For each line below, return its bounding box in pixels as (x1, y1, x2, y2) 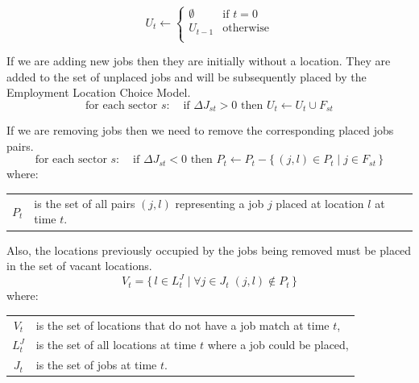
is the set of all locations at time (35, 336, 197, 353)
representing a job (175, 194, 264, 211)
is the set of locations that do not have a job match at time (35, 316, 330, 333)
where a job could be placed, (207, 336, 349, 353)
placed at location (276, 194, 364, 211)
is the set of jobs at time (35, 356, 157, 373)
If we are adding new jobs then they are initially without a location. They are (6, 52, 391, 69)
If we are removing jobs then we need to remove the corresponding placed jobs (6, 122, 394, 139)
